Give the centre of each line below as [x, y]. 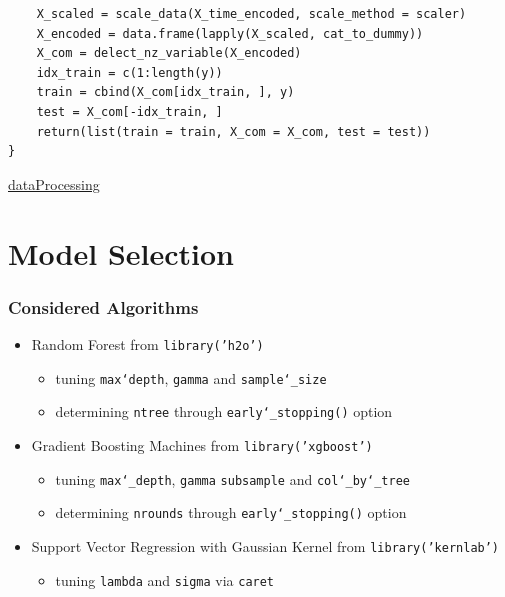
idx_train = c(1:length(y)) [129, 72]
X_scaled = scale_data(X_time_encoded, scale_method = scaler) [251, 14]
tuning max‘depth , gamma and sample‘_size [191, 377]
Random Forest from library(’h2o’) [147, 343]
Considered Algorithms [103, 306]
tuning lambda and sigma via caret [165, 579]
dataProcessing [54, 183]
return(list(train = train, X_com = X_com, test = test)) [233, 131]
